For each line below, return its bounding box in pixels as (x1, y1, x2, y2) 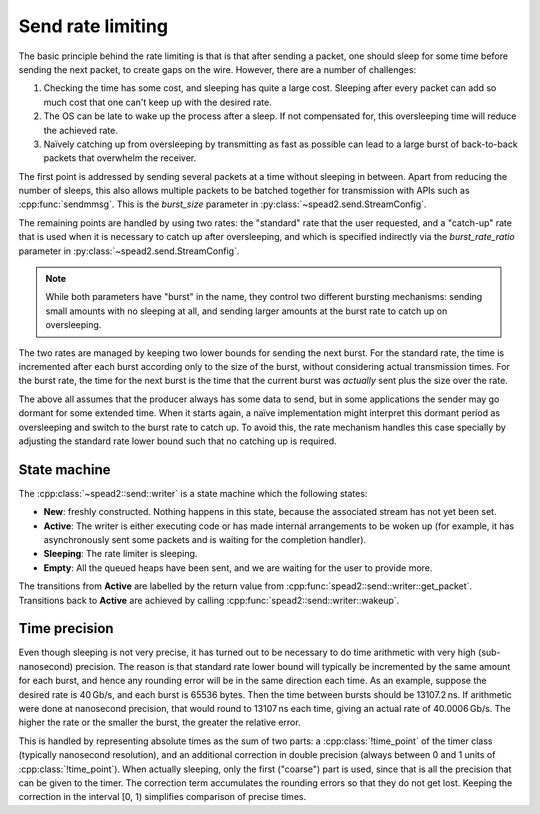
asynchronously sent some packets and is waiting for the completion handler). (43, 534, 367, 545)
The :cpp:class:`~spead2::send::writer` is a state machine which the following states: (18, 487, 368, 499)
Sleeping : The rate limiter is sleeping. (43, 548, 198, 560)
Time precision (18, 620, 114, 637)
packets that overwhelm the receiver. (43, 152, 197, 164)
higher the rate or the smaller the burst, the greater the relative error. (18, 716, 301, 729)
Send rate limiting (18, 15, 169, 37)
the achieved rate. (43, 124, 119, 136)
